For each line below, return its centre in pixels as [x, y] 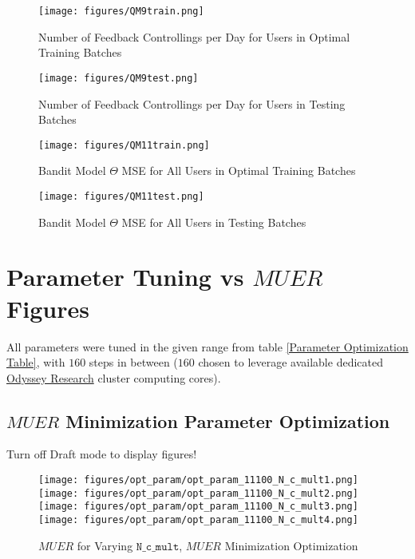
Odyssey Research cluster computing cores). [114, 377]
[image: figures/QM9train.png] [121, 11]
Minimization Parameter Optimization [228, 420]
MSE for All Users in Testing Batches [214, 222]
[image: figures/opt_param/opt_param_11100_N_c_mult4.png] [198, 520]
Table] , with [36, 362]
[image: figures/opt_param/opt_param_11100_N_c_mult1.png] [198, 480]
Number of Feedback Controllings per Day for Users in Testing [192, 103]
